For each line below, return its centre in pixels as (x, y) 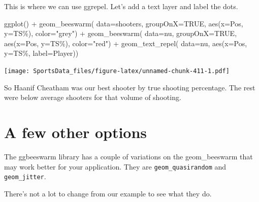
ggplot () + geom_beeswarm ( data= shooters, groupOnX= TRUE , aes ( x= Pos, (124, 23)
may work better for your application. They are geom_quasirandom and (115, 166)
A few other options (76, 132)
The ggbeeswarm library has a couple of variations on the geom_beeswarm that (128, 156)
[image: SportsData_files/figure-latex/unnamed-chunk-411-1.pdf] (117, 71)
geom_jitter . (25, 176)
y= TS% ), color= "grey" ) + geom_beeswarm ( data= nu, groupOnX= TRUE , (121, 33)
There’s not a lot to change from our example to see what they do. (108, 193)
